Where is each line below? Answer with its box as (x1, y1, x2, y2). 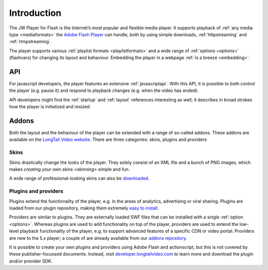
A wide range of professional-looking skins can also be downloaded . (9, 175, 150, 181)
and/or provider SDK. (9, 258, 53, 264)
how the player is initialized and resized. (9, 104, 91, 110)
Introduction (9, 7, 62, 18)
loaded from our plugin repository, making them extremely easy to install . (9, 205, 159, 211)
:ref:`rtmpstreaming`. (9, 39, 52, 45)
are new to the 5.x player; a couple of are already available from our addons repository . (9, 235, 187, 241)
